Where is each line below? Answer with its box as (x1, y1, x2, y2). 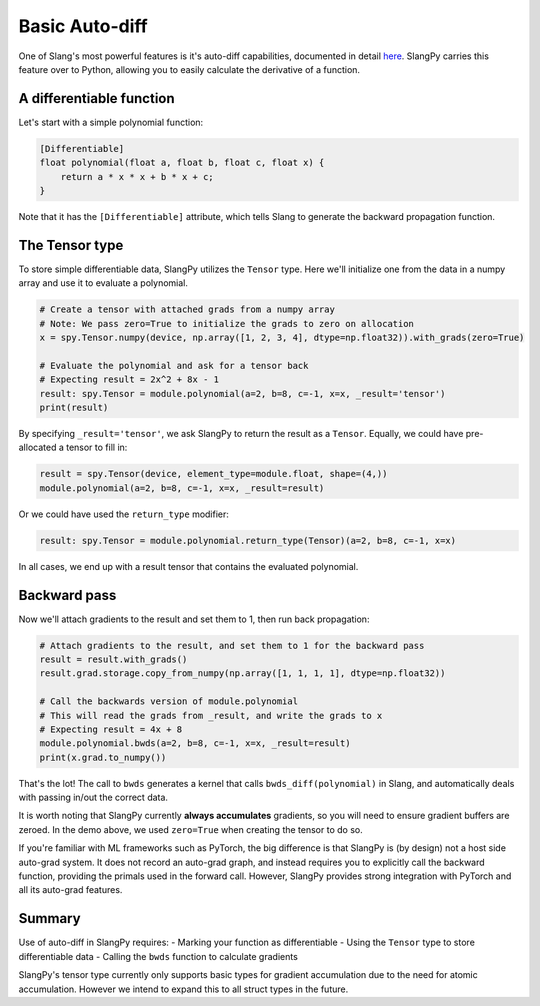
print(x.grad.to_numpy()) (39, 751, 167, 763)
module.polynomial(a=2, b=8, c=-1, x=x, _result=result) (39, 482, 325, 494)
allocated (18, 441, 57, 454)
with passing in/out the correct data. (18, 791, 169, 804)
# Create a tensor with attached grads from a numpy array (39, 304, 335, 315)
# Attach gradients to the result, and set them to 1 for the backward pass (39, 640, 425, 651)
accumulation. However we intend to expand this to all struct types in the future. (18, 983, 349, 995)
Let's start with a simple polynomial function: (18, 116, 204, 128)
